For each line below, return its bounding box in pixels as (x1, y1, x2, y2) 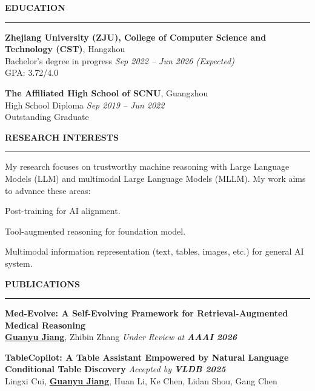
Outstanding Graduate (5, 110, 89, 123)
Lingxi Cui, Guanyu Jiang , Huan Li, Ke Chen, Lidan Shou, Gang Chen (5, 375, 277, 387)
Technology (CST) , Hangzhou (5, 42, 125, 55)
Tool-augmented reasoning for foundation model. (5, 224, 186, 237)
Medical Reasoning (5, 318, 85, 331)
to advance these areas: (5, 184, 91, 196)
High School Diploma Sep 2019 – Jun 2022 (5, 98, 165, 111)
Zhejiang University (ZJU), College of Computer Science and (5, 30, 267, 43)
